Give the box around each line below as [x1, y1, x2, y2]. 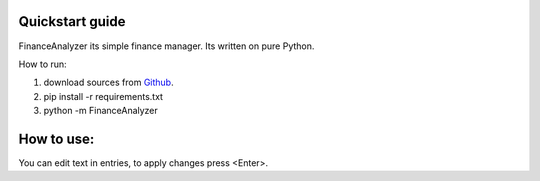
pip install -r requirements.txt [43, 90, 164, 102]
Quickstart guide [18, 13, 126, 30]
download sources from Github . [43, 76, 174, 89]
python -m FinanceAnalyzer [43, 105, 159, 117]
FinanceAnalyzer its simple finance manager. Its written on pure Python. [18, 40, 315, 52]
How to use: [18, 130, 95, 147]
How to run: [18, 58, 67, 70]
